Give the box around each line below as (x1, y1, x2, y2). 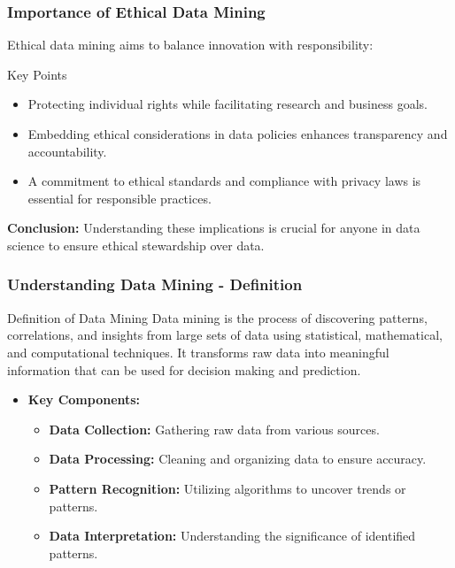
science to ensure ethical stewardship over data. (7, 235, 265, 254)
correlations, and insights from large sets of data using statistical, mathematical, (7, 326, 443, 344)
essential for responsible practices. (27, 188, 212, 207)
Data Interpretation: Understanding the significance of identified (49, 526, 416, 545)
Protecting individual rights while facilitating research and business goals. (27, 95, 428, 113)
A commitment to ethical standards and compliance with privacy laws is (27, 172, 421, 190)
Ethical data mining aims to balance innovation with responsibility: (7, 35, 374, 54)
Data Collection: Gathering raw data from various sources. (49, 419, 380, 438)
